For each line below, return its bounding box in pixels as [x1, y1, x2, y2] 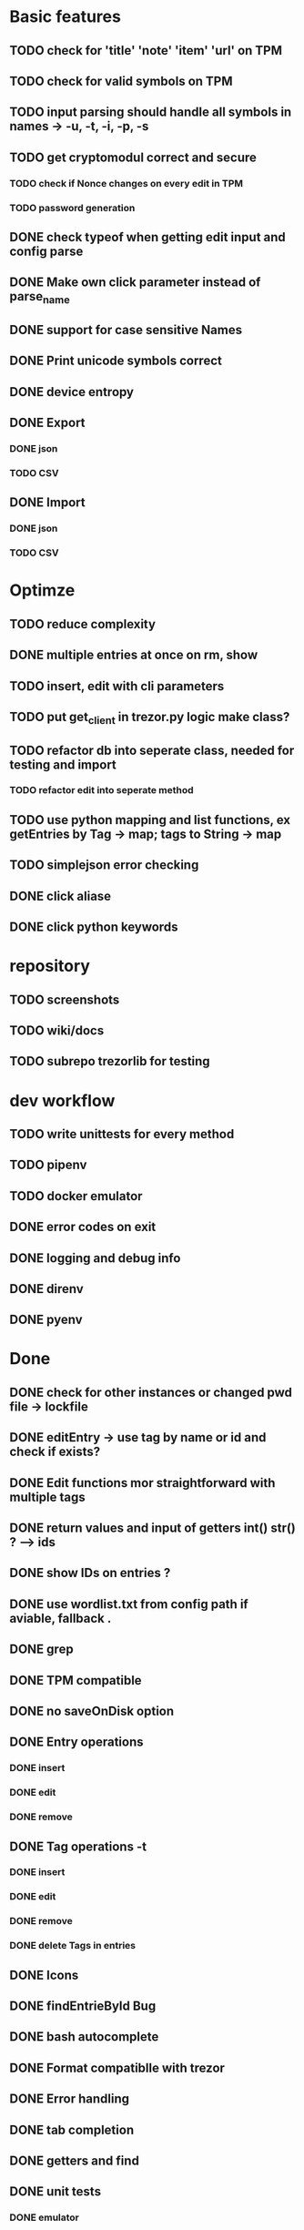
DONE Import [9, 494, 86, 511]
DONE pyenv [9, 1312, 84, 1328]
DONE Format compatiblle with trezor [9, 2060, 226, 2075]
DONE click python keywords [9, 920, 178, 935]
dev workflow [9, 1090, 116, 1111]
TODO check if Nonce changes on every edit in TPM [9, 177, 244, 189]
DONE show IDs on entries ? [9, 1565, 171, 1581]
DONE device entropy [9, 384, 135, 400]
